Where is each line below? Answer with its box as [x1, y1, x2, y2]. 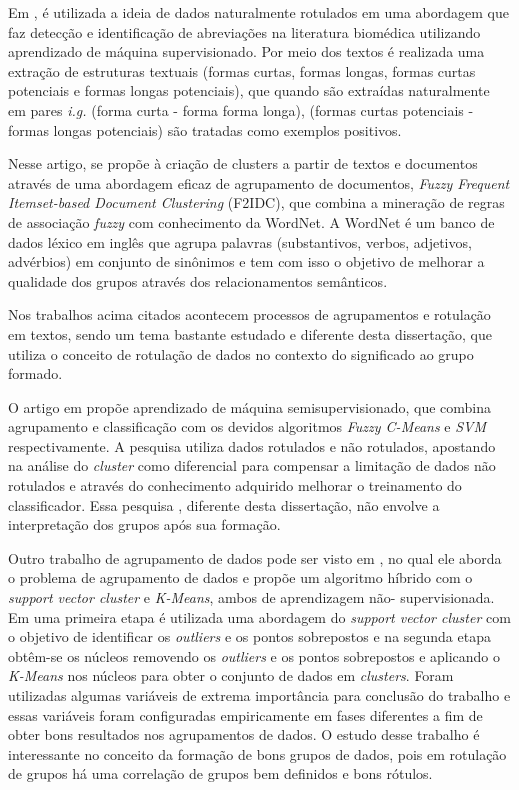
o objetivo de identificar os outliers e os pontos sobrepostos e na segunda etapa [8, 626, 491, 647]
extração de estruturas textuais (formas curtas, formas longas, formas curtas [8, 60, 476, 81]
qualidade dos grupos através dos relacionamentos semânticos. [8, 270, 388, 291]
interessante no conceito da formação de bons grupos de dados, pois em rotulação [8, 743, 507, 764]
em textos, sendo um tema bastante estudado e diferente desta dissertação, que [8, 323, 492, 344]
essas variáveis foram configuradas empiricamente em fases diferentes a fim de [8, 704, 483, 725]
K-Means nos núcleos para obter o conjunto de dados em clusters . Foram [8, 665, 454, 686]
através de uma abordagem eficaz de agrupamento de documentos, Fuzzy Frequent [8, 172, 510, 193]
